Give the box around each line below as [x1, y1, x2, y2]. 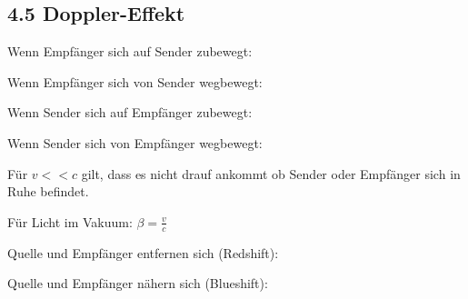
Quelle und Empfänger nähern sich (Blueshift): [7, 274, 268, 293]
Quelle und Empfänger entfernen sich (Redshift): [7, 243, 279, 262]
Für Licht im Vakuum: [7, 212, 133, 231]
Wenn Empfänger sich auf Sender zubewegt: [7, 42, 253, 61]
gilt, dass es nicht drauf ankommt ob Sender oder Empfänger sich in [81, 164, 461, 183]
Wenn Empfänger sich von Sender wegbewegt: [7, 72, 263, 91]
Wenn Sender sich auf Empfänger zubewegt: [7, 103, 253, 122]
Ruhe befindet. [7, 182, 89, 201]
